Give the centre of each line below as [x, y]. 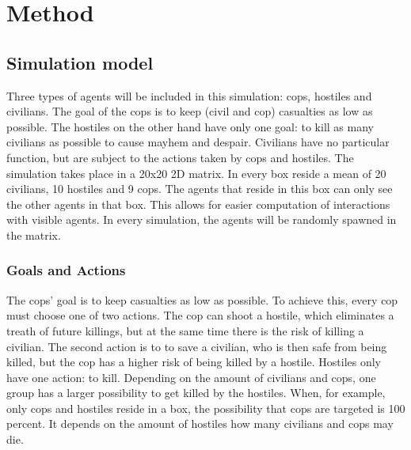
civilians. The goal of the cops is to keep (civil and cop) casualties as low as [190, 111]
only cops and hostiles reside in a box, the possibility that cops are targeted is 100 [206, 408]
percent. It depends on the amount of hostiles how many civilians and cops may [200, 424]
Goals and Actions [66, 270]
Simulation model [80, 62]
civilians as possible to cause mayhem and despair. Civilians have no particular [198, 142]
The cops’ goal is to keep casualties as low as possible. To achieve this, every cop [202, 299]
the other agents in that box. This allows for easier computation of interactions [198, 204]
